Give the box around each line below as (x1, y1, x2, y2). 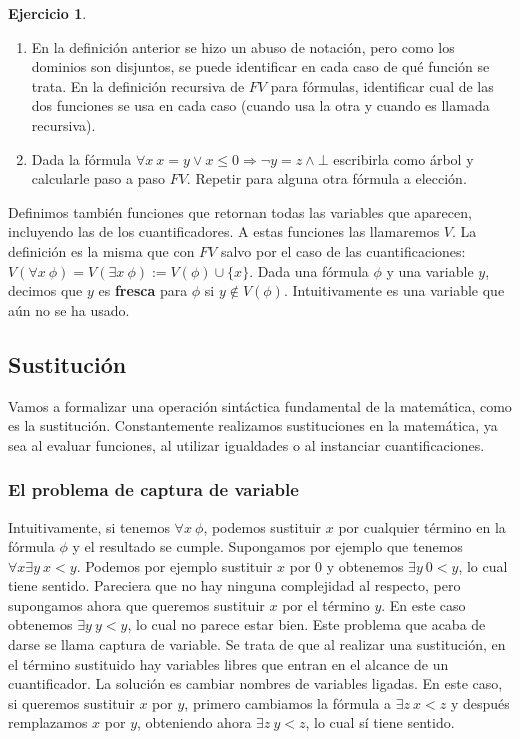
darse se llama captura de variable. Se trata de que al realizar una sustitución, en (8, 634, 506, 655)
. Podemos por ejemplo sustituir (76, 555, 273, 576)
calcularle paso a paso (31, 168, 165, 189)
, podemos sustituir (203, 516, 322, 537)
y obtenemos (326, 555, 404, 576)
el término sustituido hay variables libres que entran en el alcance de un (8, 653, 449, 674)
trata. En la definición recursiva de (31, 75, 245, 96)
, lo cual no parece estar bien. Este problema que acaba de (127, 614, 486, 635)
